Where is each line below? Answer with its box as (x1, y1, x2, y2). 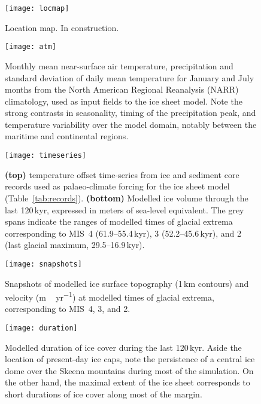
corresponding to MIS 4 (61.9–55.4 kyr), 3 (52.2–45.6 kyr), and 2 (5, 227, 242, 239)
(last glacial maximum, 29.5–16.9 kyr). (5, 238, 145, 251)
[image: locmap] (5, 4, 69, 13)
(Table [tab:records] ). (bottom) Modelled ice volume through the (5, 191, 248, 204)
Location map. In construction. (5, 21, 119, 33)
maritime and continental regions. (5, 130, 129, 142)
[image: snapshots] (5, 259, 82, 268)
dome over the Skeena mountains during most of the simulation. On (5, 364, 254, 377)
